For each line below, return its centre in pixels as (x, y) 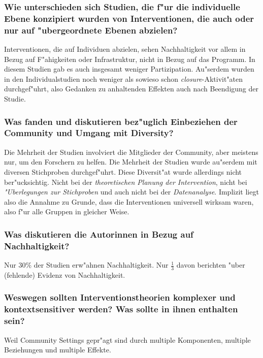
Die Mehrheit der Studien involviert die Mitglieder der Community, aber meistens (131, 152)
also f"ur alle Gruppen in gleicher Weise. (67, 211)
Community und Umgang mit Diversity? (89, 133)
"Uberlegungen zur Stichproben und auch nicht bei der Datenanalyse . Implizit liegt (131, 192)
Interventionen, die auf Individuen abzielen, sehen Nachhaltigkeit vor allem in (125, 49)
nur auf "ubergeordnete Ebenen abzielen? (91, 30)
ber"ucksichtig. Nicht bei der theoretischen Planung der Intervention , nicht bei (126, 182)
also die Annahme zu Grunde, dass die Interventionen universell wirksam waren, (129, 201)
